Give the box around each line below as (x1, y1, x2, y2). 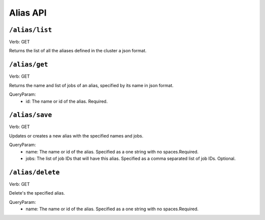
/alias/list (9, 26, 53, 34)
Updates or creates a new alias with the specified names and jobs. (9, 132, 143, 139)
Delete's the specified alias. (9, 190, 65, 196)
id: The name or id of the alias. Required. (26, 98, 108, 104)
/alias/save (9, 111, 53, 119)
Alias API (9, 7, 47, 18)
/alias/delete (9, 168, 60, 176)
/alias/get (9, 61, 49, 68)
